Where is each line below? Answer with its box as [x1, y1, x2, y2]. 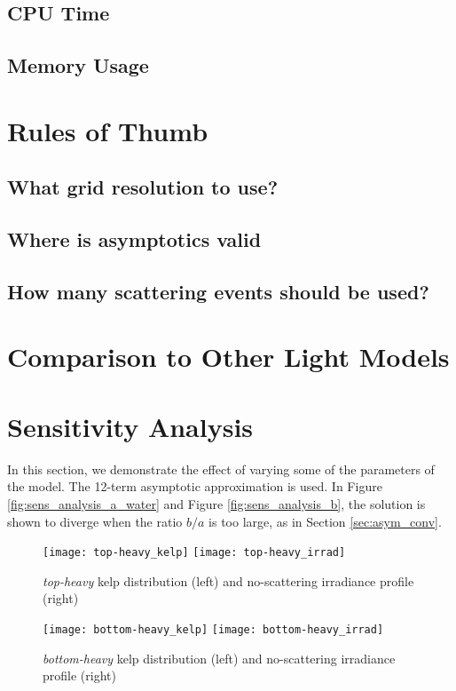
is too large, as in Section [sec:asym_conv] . [208, 512, 442, 530]
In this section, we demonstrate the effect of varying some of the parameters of [7, 459, 435, 478]
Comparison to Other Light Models [7, 338, 450, 375]
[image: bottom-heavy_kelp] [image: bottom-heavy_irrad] [43, 623, 384, 636]
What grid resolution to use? [7, 173, 279, 201]
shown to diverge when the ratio [7, 512, 183, 530]
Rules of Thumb [7, 112, 208, 148]
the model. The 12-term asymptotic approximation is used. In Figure [7, 477, 382, 496]
